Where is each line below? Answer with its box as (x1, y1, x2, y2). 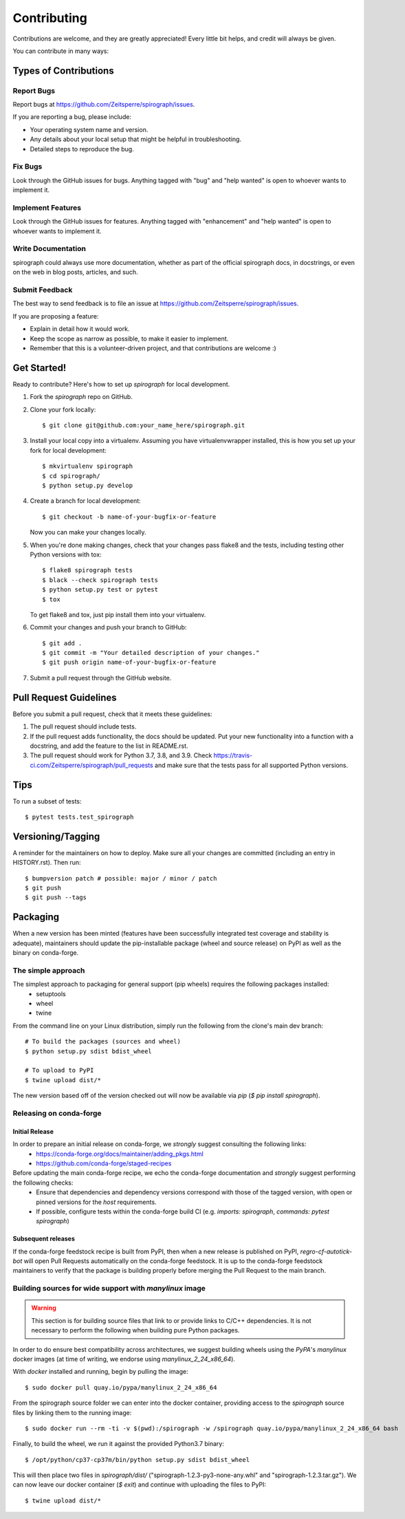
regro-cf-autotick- (300, 1247, 352, 1256)
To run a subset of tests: (12, 797, 82, 805)
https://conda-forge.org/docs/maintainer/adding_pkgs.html (36, 1150, 204, 1158)
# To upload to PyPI (25, 1066, 94, 1075)
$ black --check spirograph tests (42, 576, 158, 584)
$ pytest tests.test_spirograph (25, 813, 134, 821)
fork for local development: (30, 446, 107, 454)
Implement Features (12, 203, 82, 213)
